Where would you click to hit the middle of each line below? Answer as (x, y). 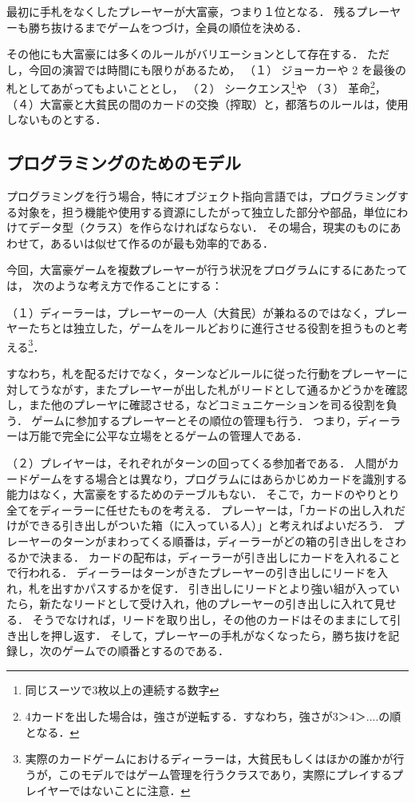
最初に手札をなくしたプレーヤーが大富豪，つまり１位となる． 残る (182, 11)
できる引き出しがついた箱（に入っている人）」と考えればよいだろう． (209, 525)
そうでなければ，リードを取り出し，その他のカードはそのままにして (211, 619)
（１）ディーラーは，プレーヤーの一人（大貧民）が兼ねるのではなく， (190, 312)
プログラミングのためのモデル (124, 163)
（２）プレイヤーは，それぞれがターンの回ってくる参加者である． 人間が (197, 462)
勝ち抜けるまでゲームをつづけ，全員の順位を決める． (168, 27)
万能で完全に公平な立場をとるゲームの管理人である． (168, 436)
